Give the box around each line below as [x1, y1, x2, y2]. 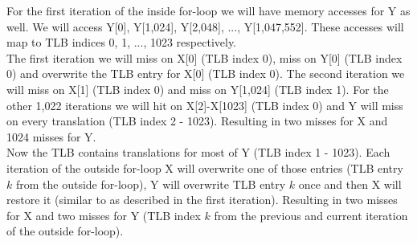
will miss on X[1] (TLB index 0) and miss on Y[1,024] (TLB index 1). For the [6, 80, 389, 97]
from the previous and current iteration [214, 206, 408, 223]
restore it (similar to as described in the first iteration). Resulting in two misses [6, 191, 398, 208]
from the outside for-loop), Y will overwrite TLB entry [15, 175, 286, 192]
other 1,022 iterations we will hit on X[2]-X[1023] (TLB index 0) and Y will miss [6, 96, 403, 113]
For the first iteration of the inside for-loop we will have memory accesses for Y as [6, 2, 411, 18]
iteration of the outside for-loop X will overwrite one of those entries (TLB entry [6, 159, 403, 176]
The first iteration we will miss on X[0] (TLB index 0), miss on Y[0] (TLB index [6, 49, 403, 66]
